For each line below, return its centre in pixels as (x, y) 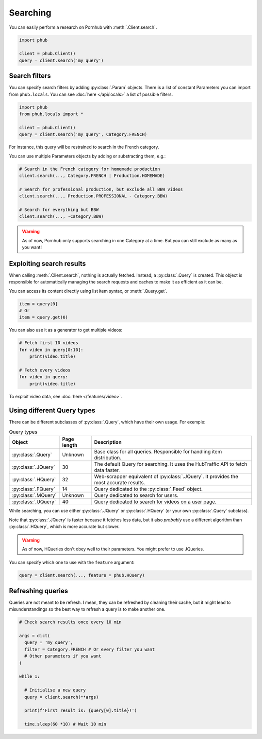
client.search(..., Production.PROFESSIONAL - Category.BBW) (93, 196)
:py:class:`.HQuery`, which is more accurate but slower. (64, 527)
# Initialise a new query (55, 690)
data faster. (107, 470)
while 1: (30, 677)
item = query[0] (39, 304)
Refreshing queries (39, 591)
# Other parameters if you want (63, 656)
